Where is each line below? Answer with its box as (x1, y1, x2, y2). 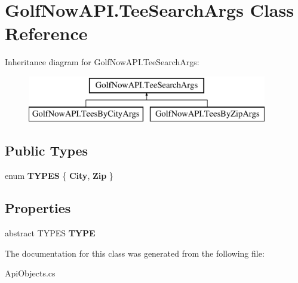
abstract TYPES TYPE (5, 227, 96, 239)
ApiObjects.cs (5, 267, 56, 279)
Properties (5, 199, 71, 217)
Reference (5, 21, 88, 45)
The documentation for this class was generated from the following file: (5, 247, 265, 259)
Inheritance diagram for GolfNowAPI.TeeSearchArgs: (5, 56, 199, 68)
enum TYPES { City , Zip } (5, 169, 113, 182)
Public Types (5, 141, 88, 160)
